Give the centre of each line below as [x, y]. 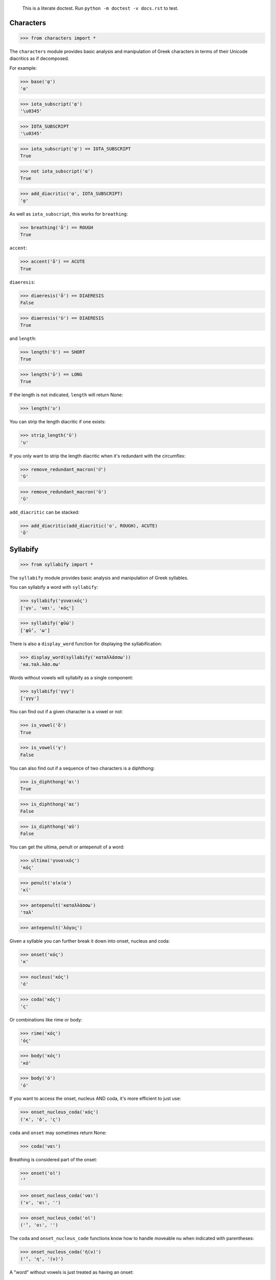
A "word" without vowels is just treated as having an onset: [72, 1272]
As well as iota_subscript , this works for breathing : [69, 214]
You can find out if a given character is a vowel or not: [66, 712]
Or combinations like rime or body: [46, 1020]
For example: [23, 68]
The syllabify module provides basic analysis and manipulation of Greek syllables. [99, 578]
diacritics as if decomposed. [39, 58]
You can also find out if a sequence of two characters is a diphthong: [82, 768]
